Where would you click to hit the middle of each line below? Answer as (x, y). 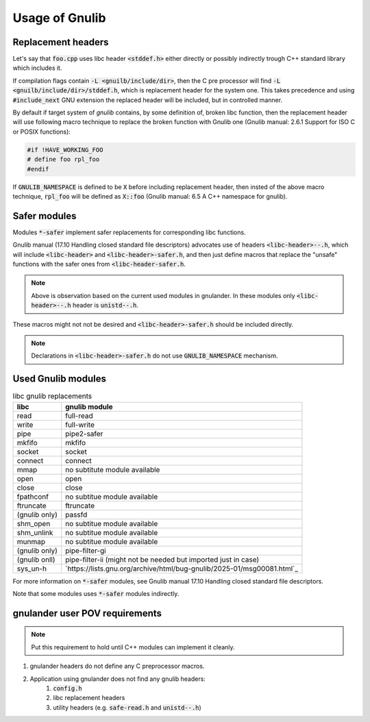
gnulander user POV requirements (87, 613)
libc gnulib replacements (52, 396)
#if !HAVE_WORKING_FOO (65, 150)
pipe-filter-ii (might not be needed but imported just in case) (162, 560)
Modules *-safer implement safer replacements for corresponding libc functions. (129, 232)
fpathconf (33, 497)
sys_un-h (32, 569)
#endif (38, 169)
